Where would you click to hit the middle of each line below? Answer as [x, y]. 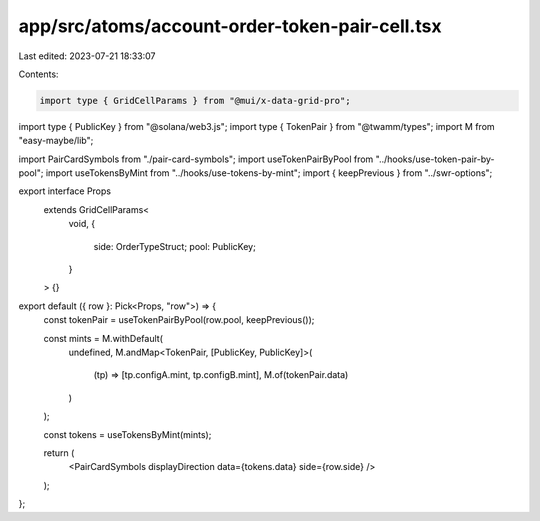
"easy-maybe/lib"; [56, 141]
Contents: [38, 74]
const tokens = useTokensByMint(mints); [127, 434]
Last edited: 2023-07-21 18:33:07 [87, 56]
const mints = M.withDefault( [103, 338]
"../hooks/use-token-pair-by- [435, 159]
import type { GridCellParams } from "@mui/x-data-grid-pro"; [195, 100]
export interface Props [65, 191]
